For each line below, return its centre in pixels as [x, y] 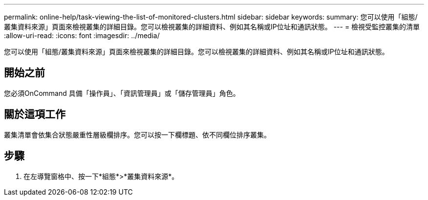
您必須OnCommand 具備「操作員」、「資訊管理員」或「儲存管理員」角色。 [122, 93]
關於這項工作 [35, 114]
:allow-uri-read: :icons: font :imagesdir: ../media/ [82, 35]
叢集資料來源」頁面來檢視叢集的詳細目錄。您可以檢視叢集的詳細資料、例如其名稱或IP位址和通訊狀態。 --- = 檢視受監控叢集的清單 [212, 27]
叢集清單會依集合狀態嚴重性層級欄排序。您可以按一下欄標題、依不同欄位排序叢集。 [137, 134]
